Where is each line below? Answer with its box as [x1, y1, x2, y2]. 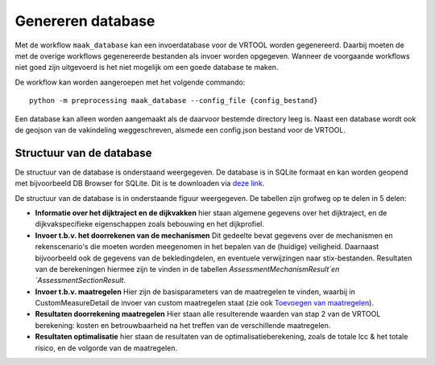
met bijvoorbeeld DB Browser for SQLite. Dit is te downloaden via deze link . [14, 178, 265, 188]
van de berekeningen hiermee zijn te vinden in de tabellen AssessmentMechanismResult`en [35, 264, 340, 273]
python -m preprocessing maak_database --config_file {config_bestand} [29, 96, 318, 105]
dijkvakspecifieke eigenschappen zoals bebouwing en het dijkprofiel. [35, 219, 265, 229]
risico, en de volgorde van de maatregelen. [35, 342, 177, 353]
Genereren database [14, 12, 155, 30]
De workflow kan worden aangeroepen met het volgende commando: [14, 77, 246, 87]
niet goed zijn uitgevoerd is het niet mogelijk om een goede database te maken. [14, 63, 279, 72]
